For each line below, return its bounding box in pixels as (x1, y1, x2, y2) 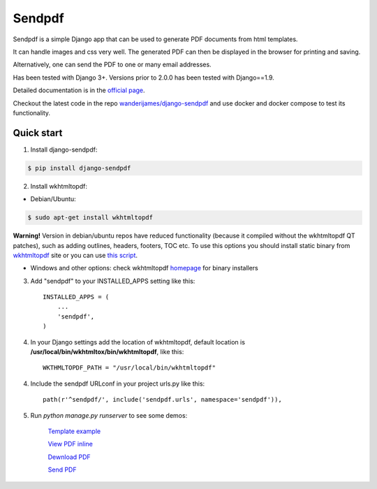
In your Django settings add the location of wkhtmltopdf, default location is (30, 337, 246, 346)
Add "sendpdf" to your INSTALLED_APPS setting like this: (30, 277, 195, 285)
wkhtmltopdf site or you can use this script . (13, 251, 138, 259)
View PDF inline (47, 440, 94, 448)
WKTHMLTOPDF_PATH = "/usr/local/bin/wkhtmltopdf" (43, 364, 216, 372)
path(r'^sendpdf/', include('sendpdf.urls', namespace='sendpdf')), (43, 395, 282, 404)
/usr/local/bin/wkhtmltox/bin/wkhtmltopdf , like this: (30, 348, 184, 356)
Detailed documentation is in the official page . (13, 86, 146, 94)
